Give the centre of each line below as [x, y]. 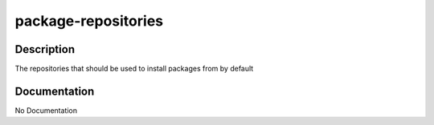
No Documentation [46, 110]
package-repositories [89, 21]
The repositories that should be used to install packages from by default [134, 69]
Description [45, 49]
